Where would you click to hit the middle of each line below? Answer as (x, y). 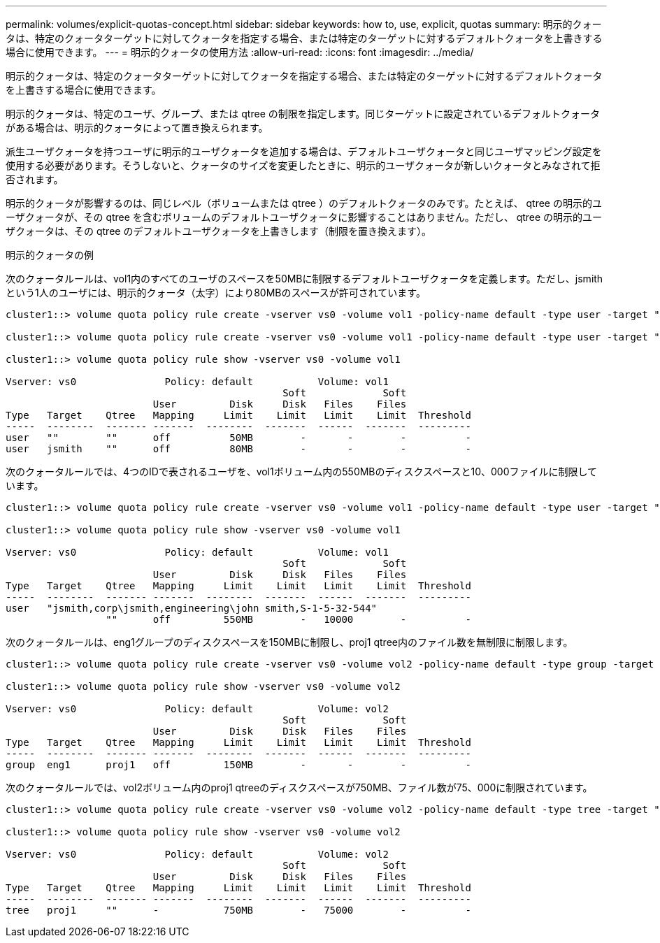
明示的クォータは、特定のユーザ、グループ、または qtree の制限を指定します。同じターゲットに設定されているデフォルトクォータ (303, 114)
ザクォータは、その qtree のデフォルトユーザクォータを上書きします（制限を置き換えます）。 (219, 231)
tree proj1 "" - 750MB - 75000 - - (238, 910)
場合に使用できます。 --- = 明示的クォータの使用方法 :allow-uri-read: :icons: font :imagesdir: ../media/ (240, 52)
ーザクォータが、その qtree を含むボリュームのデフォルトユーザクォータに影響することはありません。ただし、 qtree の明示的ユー (304, 217)
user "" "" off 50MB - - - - (238, 438)
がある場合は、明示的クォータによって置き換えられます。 (137, 128)
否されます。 (35, 179)
